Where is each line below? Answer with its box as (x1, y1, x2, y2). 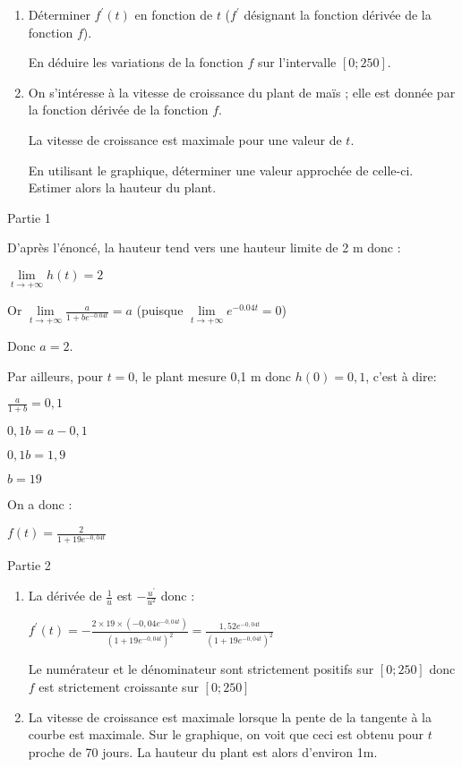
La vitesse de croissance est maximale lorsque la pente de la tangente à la (28, 707, 432, 726)
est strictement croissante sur (38, 677, 199, 695)
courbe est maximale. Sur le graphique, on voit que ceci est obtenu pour (28, 725, 424, 744)
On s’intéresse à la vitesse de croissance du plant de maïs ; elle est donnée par (28, 82, 456, 101)
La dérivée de (28, 586, 102, 605)
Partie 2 (7, 556, 51, 575)
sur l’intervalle (258, 53, 337, 72)
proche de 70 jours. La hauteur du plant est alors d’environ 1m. (28, 742, 378, 761)
